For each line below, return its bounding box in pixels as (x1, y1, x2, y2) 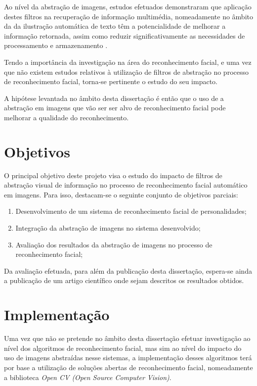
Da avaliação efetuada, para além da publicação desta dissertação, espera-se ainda (4, 265, 252, 276)
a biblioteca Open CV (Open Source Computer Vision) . (4, 372, 171, 382)
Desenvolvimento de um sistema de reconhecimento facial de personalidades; (15, 206, 247, 216)
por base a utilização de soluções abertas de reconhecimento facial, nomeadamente (4, 362, 253, 372)
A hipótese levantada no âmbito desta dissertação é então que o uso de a (4, 93, 224, 103)
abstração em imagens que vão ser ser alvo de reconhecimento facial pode (4, 102, 226, 113)
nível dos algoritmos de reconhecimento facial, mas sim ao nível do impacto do (4, 342, 242, 353)
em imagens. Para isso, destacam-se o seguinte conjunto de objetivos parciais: (4, 189, 238, 199)
